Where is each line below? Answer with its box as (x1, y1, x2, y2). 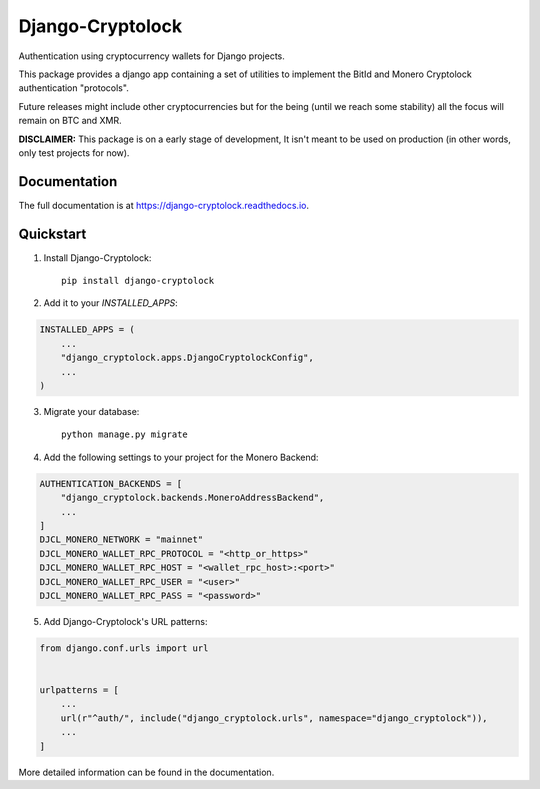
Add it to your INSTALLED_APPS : (43, 297, 179, 309)
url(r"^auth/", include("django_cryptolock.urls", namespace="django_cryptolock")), (60, 712, 489, 724)
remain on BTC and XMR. (18, 115, 122, 127)
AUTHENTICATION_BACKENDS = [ (39, 478, 183, 489)
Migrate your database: (43, 406, 140, 418)
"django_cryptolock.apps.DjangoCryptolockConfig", (60, 352, 314, 364)
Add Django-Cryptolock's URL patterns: (43, 615, 208, 627)
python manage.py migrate (61, 429, 189, 440)
